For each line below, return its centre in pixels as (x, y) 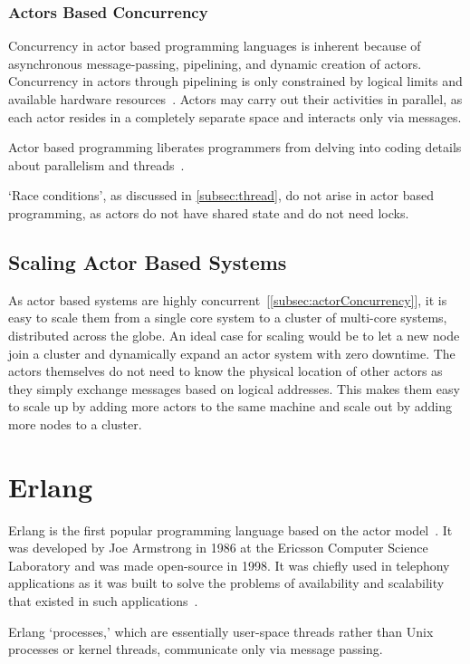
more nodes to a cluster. (75, 423)
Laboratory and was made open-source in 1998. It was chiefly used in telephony (229, 565)
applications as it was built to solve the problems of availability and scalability (226, 583)
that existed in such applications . (103, 601)
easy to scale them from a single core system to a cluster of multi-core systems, (228, 318)
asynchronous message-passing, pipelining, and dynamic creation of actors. (215, 63)
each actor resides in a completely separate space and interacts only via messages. (235, 116)
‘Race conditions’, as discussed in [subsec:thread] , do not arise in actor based (221, 195)
